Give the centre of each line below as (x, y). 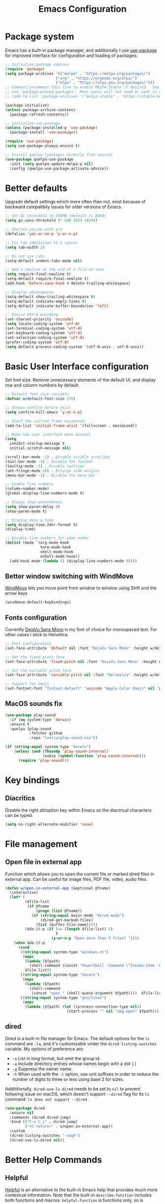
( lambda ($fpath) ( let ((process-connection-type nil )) (83, 1007)
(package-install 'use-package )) (44, 133)
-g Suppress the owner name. (42, 1068)
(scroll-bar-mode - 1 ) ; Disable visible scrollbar (58, 457)
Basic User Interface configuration (77, 366)
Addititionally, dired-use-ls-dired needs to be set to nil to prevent (73, 1089)
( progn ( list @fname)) (59, 911)
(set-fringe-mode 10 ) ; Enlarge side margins (52, 471)
